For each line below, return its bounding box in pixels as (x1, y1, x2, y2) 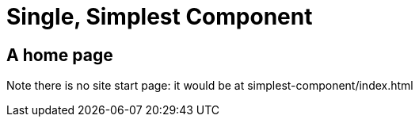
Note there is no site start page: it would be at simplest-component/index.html (6, 79, 413, 93)
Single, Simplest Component (6, 3, 313, 30)
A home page (6, 44, 113, 65)
